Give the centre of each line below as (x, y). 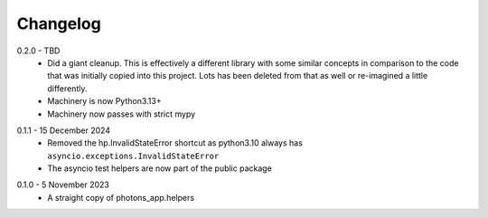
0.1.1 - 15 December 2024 (64, 130)
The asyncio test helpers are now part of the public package (160, 168)
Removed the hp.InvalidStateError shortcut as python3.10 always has (175, 143)
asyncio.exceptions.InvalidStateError (133, 156)
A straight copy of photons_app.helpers (121, 197)
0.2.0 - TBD (38, 51)
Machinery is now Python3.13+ (104, 101)
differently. (67, 88)
